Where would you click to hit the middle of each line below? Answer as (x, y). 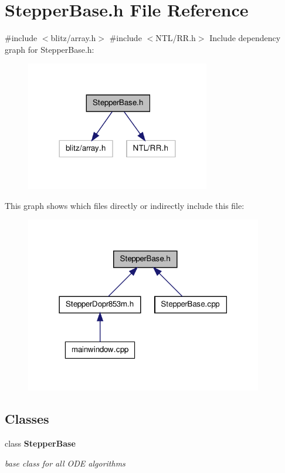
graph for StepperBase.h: (50, 49)
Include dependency (245, 38)
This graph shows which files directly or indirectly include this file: (125, 205)
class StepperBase (40, 443)
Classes (27, 419)
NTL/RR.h (176, 38)
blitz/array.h (73, 38)
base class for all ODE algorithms (65, 463)
